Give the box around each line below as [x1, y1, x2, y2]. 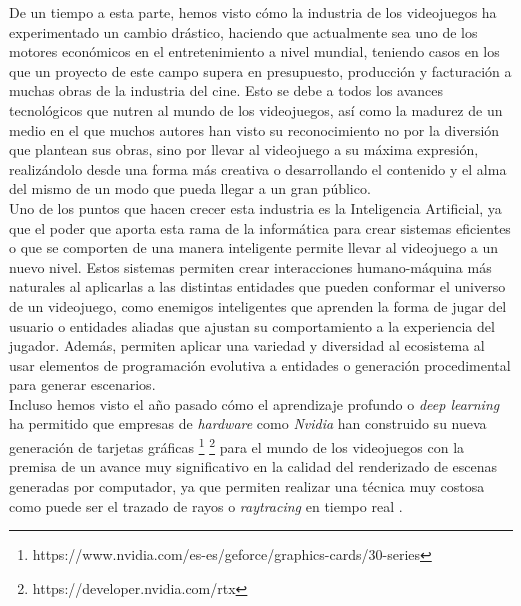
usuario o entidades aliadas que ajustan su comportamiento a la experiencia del [9, 315, 495, 336]
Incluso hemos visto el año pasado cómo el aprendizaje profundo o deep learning [9, 393, 500, 414]
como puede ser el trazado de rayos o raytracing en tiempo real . [9, 495, 403, 516]
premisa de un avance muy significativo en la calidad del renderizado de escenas [9, 456, 498, 477]
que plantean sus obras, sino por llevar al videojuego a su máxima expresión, [9, 139, 479, 160]
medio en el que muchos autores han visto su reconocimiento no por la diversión [9, 119, 500, 140]
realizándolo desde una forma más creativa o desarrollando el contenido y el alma [9, 158, 507, 179]
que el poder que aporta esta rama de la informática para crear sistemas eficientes [9, 217, 511, 238]
